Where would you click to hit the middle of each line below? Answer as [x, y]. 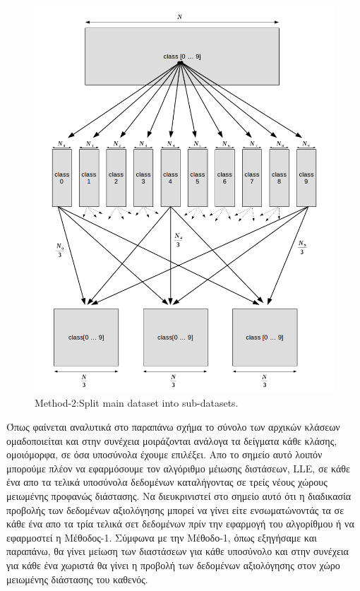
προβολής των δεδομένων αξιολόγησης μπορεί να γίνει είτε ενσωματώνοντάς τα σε [175, 509]
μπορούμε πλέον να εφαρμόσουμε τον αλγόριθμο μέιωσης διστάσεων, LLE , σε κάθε [178, 468]
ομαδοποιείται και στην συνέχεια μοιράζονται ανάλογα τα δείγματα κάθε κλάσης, [172, 440]
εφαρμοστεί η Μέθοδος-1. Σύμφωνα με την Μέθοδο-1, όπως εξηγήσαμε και [162, 537]
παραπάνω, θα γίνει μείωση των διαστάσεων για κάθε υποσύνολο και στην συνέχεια [178, 551]
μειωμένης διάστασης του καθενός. [77, 579]
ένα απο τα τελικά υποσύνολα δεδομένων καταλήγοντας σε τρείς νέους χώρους [167, 482]
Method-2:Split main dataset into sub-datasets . [137, 403]
